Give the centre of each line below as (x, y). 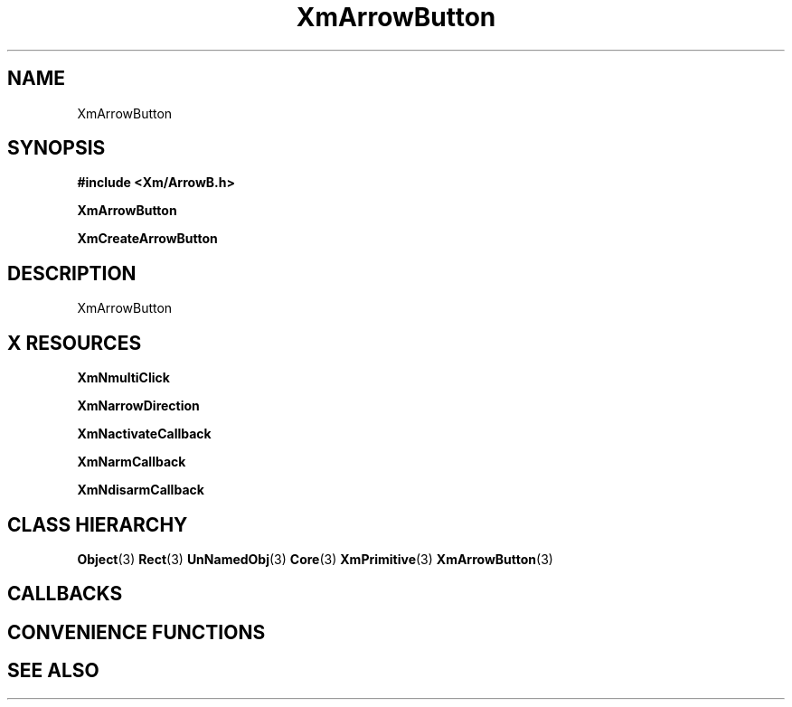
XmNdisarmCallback (141, 490)
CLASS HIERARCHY (98, 524)
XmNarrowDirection (138, 406)
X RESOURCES (75, 343)
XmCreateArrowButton (147, 239)
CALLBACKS (65, 594)
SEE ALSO (53, 671)
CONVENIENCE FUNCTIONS (137, 632)
